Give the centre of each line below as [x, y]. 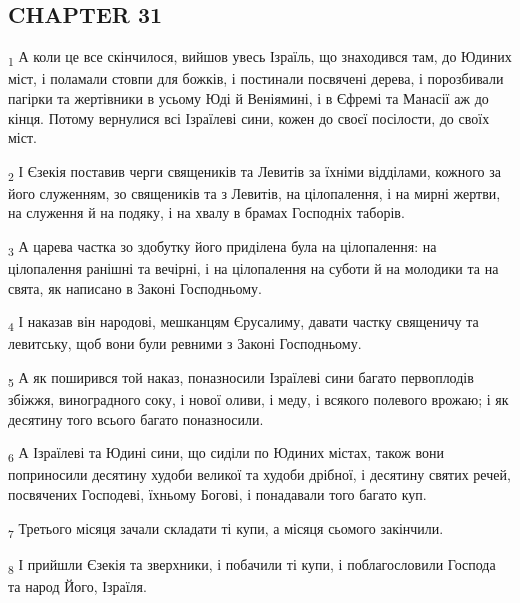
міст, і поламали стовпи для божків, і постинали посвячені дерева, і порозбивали [256, 78]
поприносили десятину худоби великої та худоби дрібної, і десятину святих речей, [259, 474]
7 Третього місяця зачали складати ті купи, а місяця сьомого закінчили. [226, 529]
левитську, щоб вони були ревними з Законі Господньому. [185, 343]
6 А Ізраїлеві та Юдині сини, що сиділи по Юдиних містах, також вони [226, 454]
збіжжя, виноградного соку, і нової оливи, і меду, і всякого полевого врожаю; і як [258, 399]
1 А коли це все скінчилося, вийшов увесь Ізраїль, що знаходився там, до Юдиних [260, 57]
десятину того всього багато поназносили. [136, 418]
